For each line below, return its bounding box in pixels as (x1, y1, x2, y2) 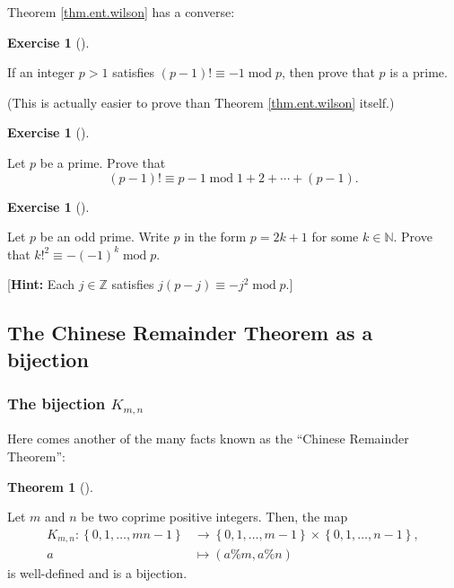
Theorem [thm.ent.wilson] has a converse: (7, 3, 235, 21)
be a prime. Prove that (39, 153, 166, 171)
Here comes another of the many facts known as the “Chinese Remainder (7, 429, 409, 448)
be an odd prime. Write (39, 227, 170, 246)
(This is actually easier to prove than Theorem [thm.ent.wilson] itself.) (7, 92, 395, 111)
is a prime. (389, 63, 448, 82)
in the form (184, 227, 247, 246)
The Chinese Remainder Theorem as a (7, 319, 373, 347)
